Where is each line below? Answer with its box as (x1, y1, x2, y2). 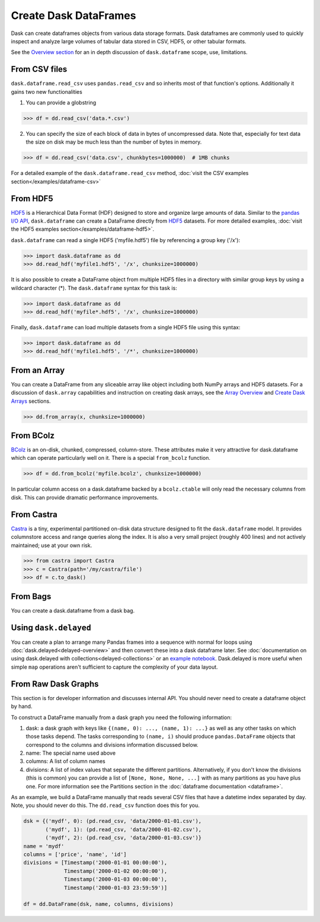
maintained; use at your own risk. (11, 542, 92, 549)
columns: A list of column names (25, 758, 106, 765)
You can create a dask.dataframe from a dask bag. (11, 607, 135, 614)
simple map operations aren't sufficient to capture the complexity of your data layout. (11, 663, 219, 670)
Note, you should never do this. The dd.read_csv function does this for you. (11, 802, 200, 809)
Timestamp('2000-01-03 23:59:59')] (64, 884, 168, 891)
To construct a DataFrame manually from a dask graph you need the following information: (11, 714, 232, 721)
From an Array (11, 365, 65, 375)
